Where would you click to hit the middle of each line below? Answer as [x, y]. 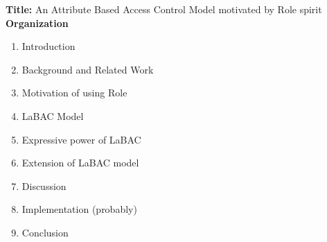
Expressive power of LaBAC [81, 139]
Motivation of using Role [74, 93]
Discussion [44, 185]
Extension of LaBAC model [80, 163]
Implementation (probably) [79, 209]
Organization [37, 23]
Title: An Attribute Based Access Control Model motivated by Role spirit [164, 9]
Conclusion [45, 232]
